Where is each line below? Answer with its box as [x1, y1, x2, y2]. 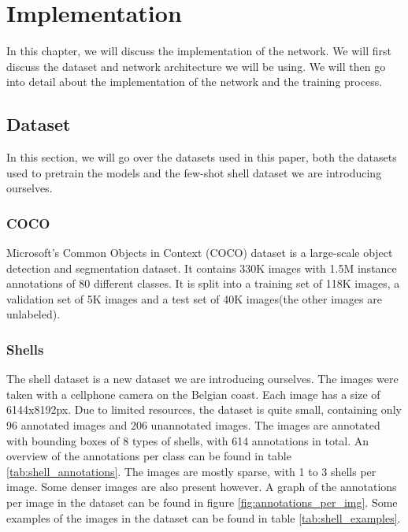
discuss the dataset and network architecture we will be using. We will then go [6, 58, 386, 74]
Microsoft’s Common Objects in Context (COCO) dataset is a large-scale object [6, 244, 393, 261]
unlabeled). [6, 306, 61, 322]
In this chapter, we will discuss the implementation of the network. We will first [6, 43, 391, 59]
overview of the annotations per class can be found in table [6, 448, 291, 464]
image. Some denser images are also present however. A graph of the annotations [6, 478, 397, 495]
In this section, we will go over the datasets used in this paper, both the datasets [6, 149, 397, 166]
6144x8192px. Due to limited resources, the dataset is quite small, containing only [6, 401, 402, 418]
